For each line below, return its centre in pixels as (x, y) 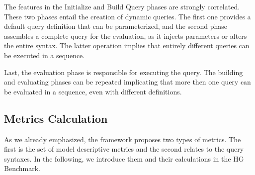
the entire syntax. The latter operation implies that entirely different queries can (127, 45)
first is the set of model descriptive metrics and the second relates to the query (124, 149)
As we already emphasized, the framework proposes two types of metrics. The (123, 139)
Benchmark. (22, 168)
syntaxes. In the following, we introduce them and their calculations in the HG (124, 158)
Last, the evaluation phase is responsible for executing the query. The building (124, 72)
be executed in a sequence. (44, 55)
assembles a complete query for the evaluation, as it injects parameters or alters (126, 36)
